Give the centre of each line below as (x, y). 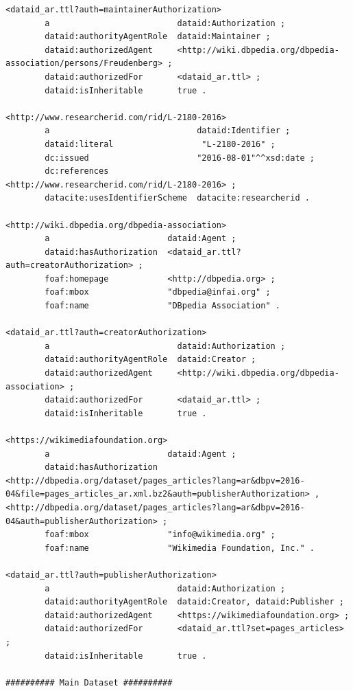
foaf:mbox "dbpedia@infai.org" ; (158, 292)
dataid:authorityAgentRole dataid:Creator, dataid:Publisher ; (194, 602)
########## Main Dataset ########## (89, 682)
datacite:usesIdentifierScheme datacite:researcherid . (177, 198)
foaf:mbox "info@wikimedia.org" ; (160, 535)
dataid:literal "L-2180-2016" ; (160, 144)
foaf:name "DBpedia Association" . (162, 306)
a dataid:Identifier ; (168, 131)
